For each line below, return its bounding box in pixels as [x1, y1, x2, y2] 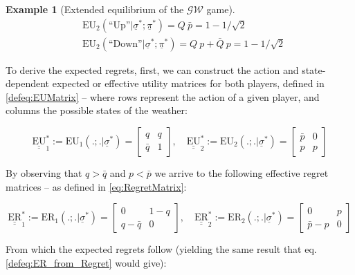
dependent [6, 76, 50, 91]
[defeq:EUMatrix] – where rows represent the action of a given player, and [6, 89, 320, 104]
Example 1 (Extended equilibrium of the [6, 2, 184, 16]
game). [206, 2, 235, 16]
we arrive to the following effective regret [154, 166, 329, 180]
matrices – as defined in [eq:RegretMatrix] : [6, 179, 187, 193]
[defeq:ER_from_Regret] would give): [6, 255, 167, 269]
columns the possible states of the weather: [6, 103, 188, 117]
